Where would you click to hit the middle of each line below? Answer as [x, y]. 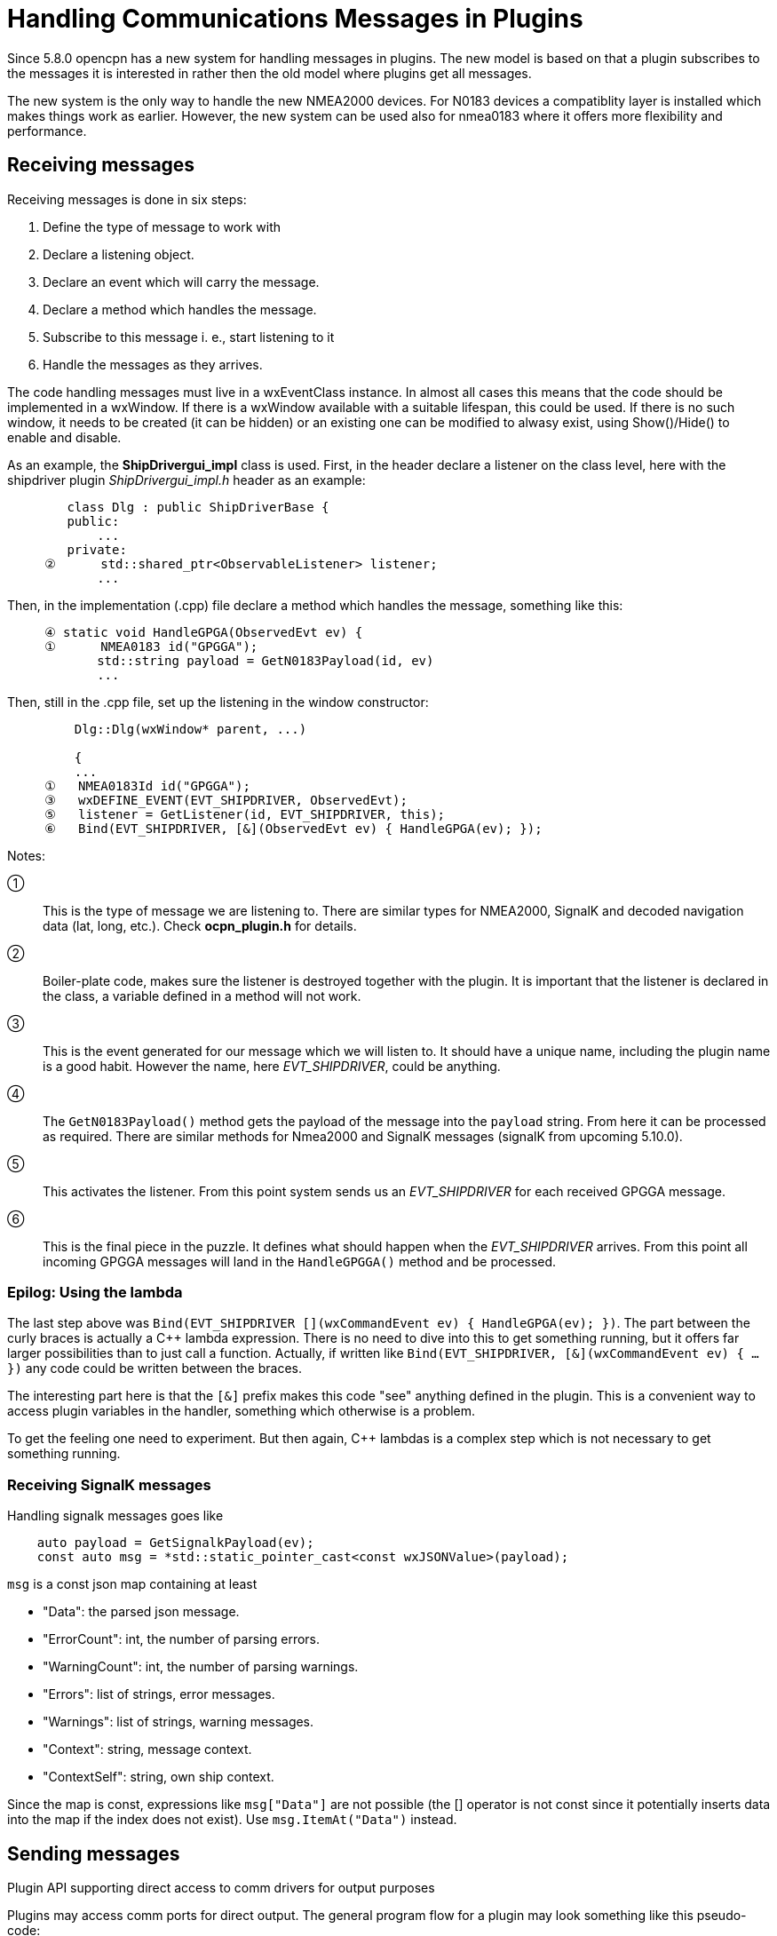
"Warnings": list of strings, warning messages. [178, 1722]
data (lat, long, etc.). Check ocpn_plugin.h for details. [200, 925]
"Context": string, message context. [147, 1750]
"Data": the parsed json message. [141, 1612]
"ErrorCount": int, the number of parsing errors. [182, 1639]
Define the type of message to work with [162, 226]
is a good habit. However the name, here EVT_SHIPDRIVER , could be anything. [272, 1066]
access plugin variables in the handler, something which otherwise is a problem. [242, 1411]
